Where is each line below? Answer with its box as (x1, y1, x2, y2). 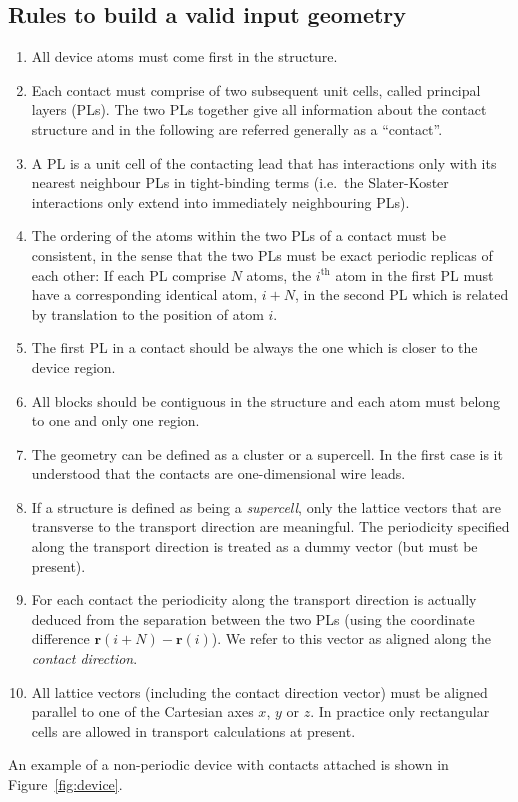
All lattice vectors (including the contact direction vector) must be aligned (31, 681, 488, 702)
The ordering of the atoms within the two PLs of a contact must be (31, 225, 446, 246)
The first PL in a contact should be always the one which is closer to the (31, 337, 478, 358)
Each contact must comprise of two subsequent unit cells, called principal (31, 79, 481, 100)
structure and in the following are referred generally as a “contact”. (31, 118, 443, 139)
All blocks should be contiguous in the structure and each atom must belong (31, 390, 501, 411)
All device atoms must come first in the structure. (31, 46, 338, 67)
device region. (31, 356, 116, 377)
